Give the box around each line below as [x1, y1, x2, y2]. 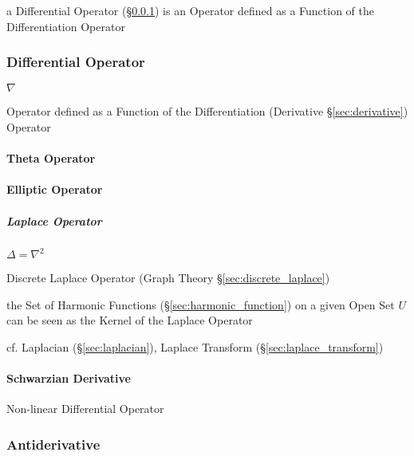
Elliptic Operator [6, 181, 103, 198]
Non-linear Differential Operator [6, 400, 164, 417]
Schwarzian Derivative [6, 370, 131, 386]
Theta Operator [6, 150, 96, 167]
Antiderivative [6, 434, 101, 454]
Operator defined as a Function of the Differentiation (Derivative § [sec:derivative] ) [6, 103, 408, 120]
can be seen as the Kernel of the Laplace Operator [6, 312, 253, 328]
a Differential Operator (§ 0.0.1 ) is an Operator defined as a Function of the [6, 2, 375, 18]
